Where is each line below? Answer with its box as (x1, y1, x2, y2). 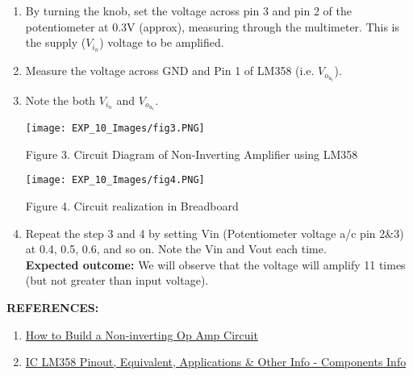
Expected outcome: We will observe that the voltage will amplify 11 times (25, 256, 406, 273)
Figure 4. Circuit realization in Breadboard (25, 198, 239, 215)
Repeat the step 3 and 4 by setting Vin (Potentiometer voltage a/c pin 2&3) (25, 224, 404, 241)
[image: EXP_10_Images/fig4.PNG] (25, 174, 205, 186)
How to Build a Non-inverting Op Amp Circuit (25, 326, 258, 343)
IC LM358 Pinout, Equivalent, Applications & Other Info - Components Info (25, 353, 407, 370)
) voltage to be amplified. (99, 34, 224, 51)
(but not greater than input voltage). (25, 272, 209, 289)
